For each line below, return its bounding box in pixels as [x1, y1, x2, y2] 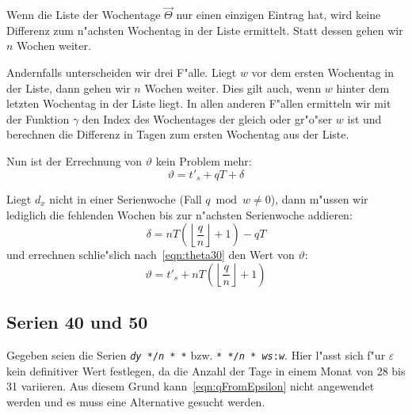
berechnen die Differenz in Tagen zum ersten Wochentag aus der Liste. [6, 126, 349, 143]
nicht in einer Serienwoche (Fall [49, 191, 202, 207]
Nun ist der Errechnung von [6, 152, 143, 169]
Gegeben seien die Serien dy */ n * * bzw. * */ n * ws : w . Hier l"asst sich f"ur [6, 347, 386, 363]
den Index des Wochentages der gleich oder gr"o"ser [82, 110, 333, 127]
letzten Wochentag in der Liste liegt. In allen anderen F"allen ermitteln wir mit [6, 95, 391, 112]
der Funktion [6, 110, 70, 127]
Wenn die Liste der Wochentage [6, 6, 161, 23]
